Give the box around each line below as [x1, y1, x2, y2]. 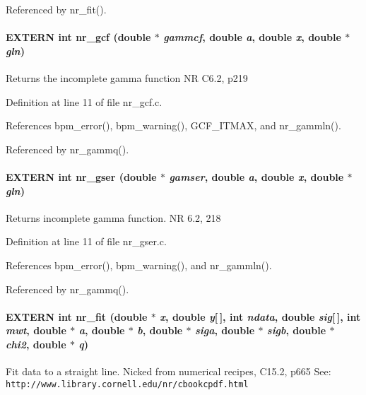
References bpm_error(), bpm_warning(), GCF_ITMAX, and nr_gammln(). [6, 118, 341, 133]
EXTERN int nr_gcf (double [6, 30, 151, 45]
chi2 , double [6, 336, 66, 351]
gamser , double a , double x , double [169, 169, 344, 184]
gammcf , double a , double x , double [163, 30, 341, 45]
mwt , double [6, 323, 66, 338]
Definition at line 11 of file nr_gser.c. [6, 234, 167, 249]
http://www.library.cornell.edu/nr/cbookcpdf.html [6, 379, 249, 389]
